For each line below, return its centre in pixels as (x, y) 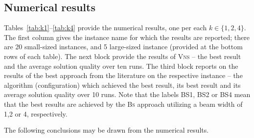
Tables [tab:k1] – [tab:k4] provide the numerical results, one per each (105, 28)
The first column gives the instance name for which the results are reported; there (127, 37)
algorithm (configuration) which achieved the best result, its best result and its (122, 85)
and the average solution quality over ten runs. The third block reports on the (121, 66)
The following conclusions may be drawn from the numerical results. (106, 130)
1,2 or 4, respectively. (36, 113)
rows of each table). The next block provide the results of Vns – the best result (123, 56)
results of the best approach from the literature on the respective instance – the (123, 75)
